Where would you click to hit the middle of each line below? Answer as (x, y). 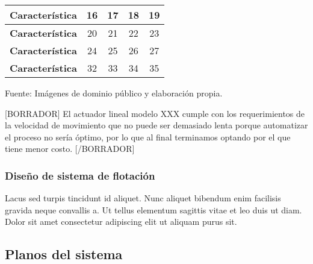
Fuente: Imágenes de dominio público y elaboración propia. (114, 93)
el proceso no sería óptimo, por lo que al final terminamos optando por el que (148, 137)
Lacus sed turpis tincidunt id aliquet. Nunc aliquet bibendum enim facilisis (143, 198)
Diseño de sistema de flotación (80, 175)
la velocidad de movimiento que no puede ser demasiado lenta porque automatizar (156, 125)
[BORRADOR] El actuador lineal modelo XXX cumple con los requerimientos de (155, 113)
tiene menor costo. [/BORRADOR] (70, 149)
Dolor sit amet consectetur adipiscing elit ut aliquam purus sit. (121, 222)
